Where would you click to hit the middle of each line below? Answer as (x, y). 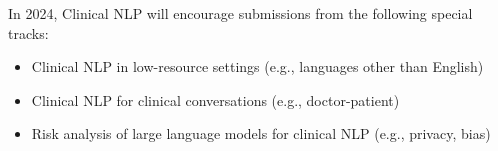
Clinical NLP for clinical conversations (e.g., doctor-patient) (215, 99)
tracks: (28, 32)
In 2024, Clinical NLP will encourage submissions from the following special (240, 13)
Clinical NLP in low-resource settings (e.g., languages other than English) (257, 66)
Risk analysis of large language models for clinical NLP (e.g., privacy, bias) (261, 133)
